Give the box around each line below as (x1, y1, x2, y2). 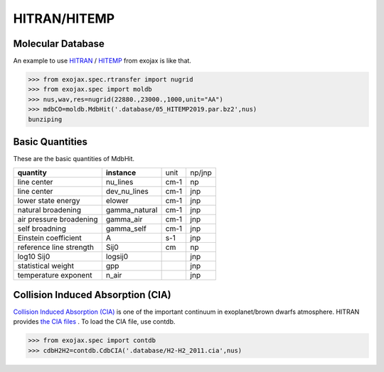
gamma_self (105, 224, 147, 234)
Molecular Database (13, 38, 105, 50)
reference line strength (17, 242, 94, 252)
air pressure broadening (17, 214, 98, 224)
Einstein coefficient (17, 233, 82, 243)
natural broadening (17, 204, 82, 214)
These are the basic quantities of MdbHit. (13, 155, 135, 163)
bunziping (28, 115, 63, 124)
